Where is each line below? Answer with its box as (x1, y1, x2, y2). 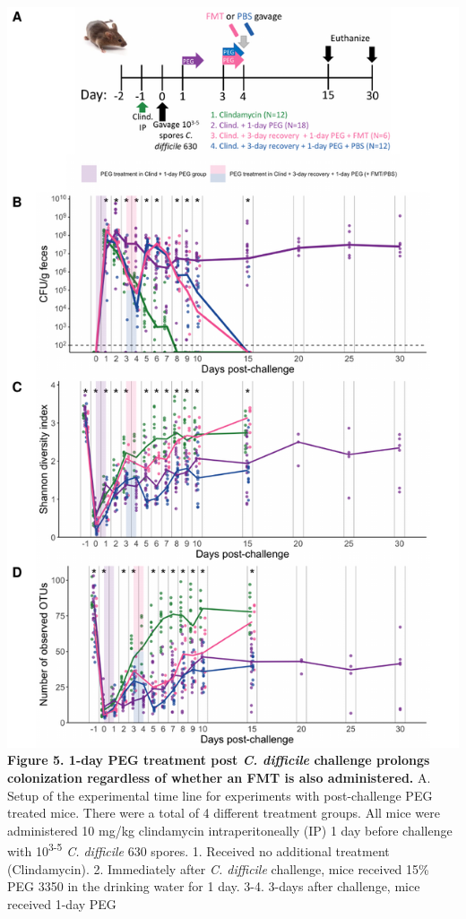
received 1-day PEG (7, 894, 116, 913)
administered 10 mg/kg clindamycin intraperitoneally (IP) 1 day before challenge (7, 820, 453, 839)
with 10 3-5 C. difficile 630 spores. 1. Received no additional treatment (7, 839, 390, 860)
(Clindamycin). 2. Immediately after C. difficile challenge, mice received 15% (7, 859, 429, 878)
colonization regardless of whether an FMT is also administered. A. (7, 767, 431, 786)
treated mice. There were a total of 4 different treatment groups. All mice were (7, 803, 440, 822)
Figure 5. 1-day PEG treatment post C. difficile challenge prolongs (7, 750, 430, 769)
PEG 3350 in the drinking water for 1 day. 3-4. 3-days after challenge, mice (7, 877, 420, 896)
